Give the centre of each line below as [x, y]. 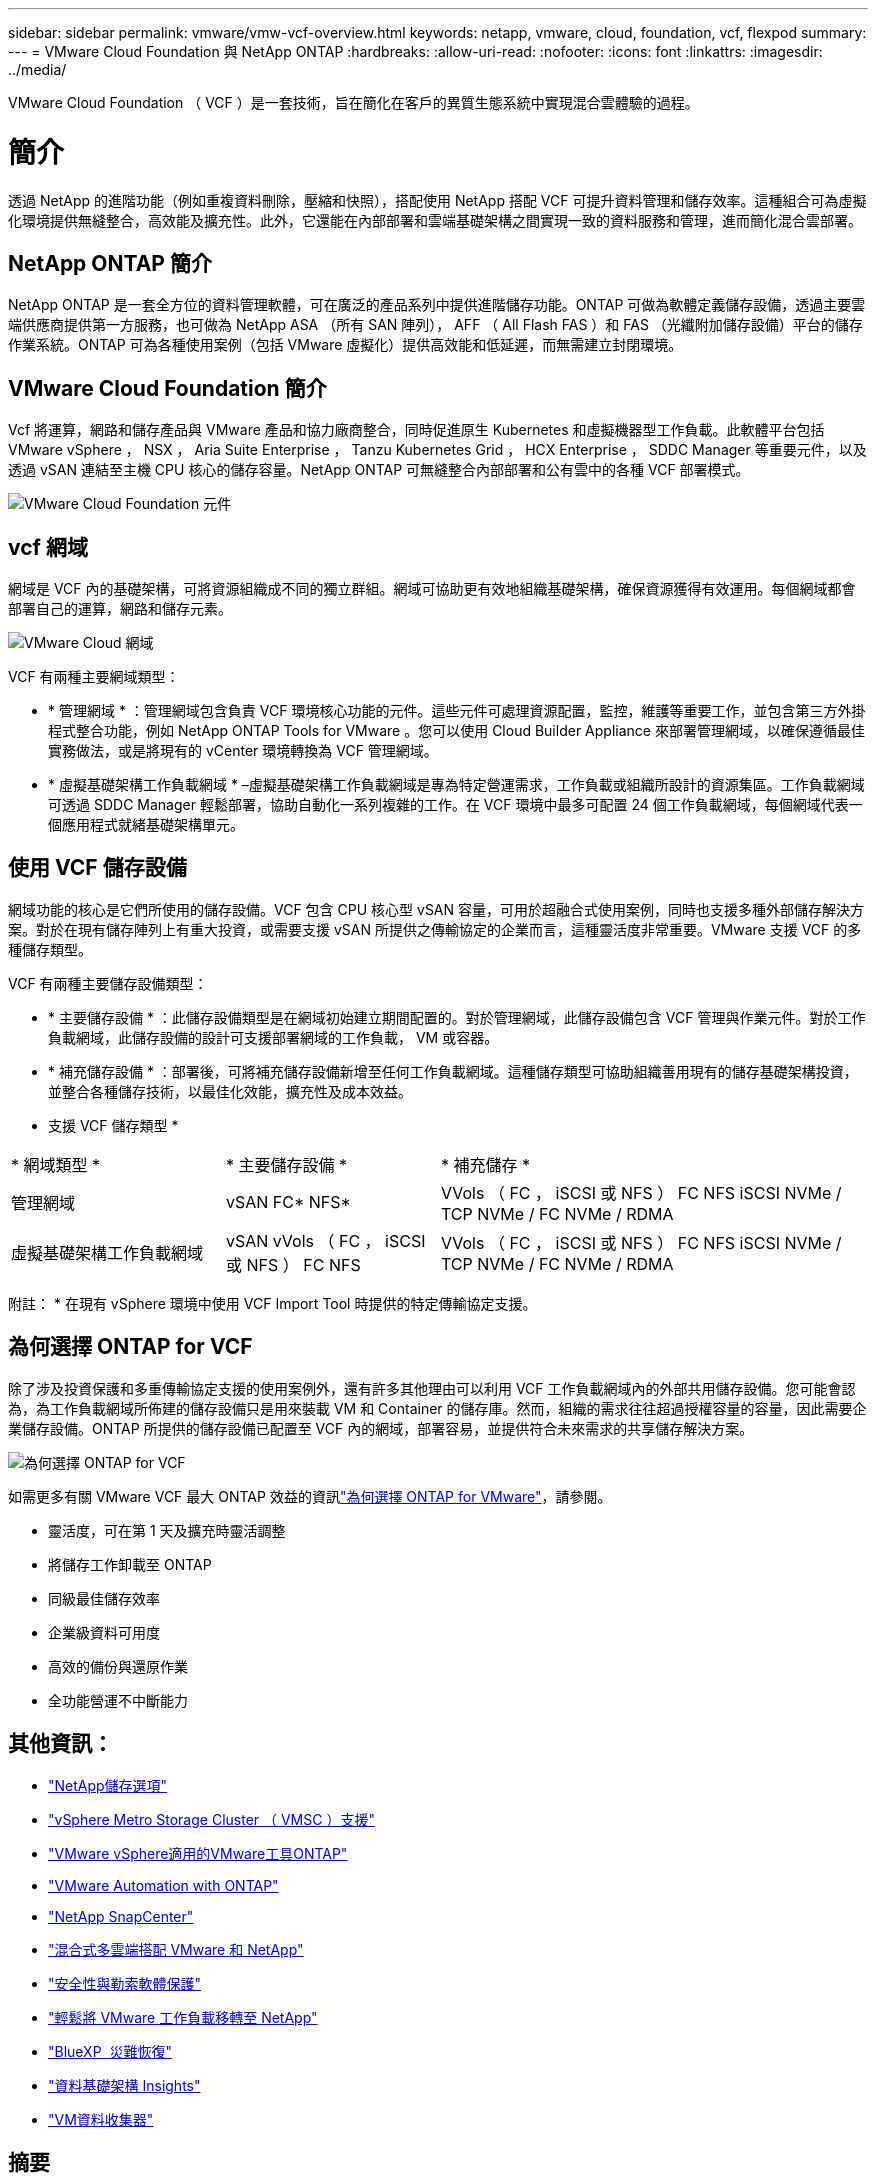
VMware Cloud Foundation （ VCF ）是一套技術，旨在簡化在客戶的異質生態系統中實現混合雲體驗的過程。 [353, 102]
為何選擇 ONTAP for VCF [130, 1347]
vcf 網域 [48, 547]
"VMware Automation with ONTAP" [163, 1885]
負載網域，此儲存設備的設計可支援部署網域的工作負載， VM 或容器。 [273, 1037]
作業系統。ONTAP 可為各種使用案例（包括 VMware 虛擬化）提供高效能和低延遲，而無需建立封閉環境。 [345, 345]
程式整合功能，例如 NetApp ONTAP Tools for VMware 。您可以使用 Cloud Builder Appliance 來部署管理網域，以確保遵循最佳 [456, 731]
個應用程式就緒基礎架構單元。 [146, 825]
